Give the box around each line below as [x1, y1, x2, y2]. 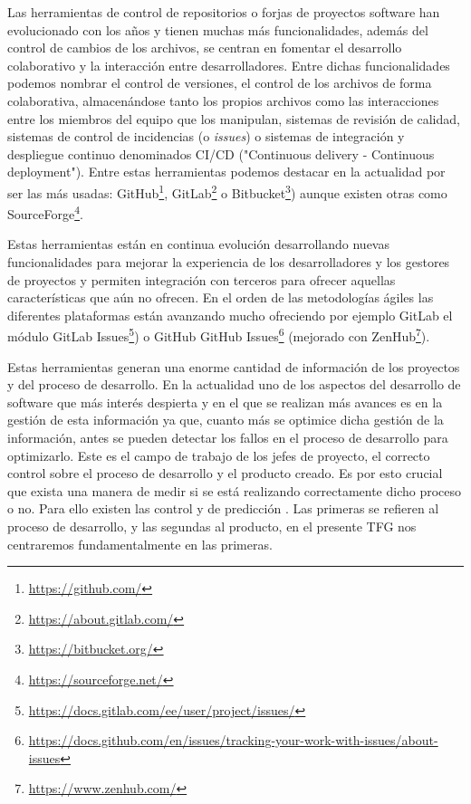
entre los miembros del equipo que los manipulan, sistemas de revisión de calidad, [7, 109, 460, 128]
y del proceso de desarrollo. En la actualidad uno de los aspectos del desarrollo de [7, 375, 461, 394]
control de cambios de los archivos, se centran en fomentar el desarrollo [7, 38, 402, 57]
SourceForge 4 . [7, 202, 83, 223]
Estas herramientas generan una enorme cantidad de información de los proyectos [7, 357, 460, 376]
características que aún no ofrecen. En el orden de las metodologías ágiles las [7, 288, 434, 307]
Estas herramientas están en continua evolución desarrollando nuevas [7, 234, 389, 254]
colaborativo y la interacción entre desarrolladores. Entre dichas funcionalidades [7, 55, 450, 74]
